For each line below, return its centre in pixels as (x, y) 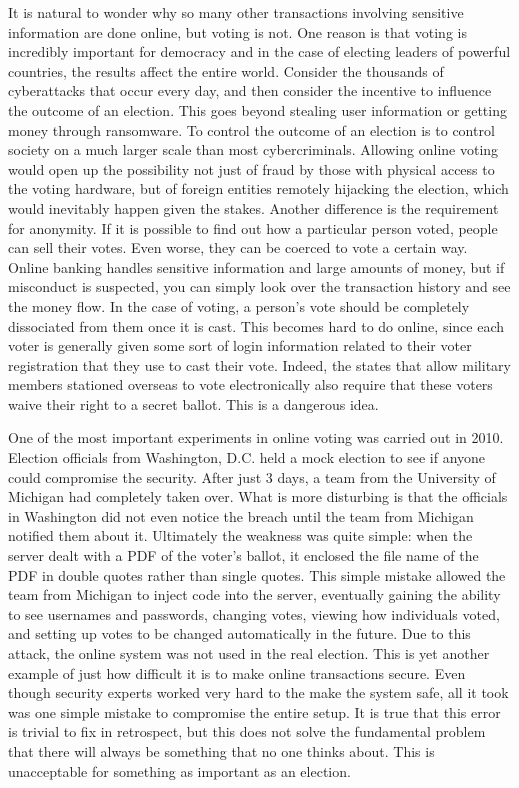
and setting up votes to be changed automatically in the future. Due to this (239, 633)
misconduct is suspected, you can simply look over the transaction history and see (259, 286)
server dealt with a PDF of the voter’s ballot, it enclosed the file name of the (243, 555)
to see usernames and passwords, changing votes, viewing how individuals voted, (254, 613)
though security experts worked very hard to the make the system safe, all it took (258, 692)
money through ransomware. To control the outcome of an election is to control (251, 129)
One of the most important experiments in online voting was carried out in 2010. (256, 437)
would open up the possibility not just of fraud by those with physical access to (251, 168)
